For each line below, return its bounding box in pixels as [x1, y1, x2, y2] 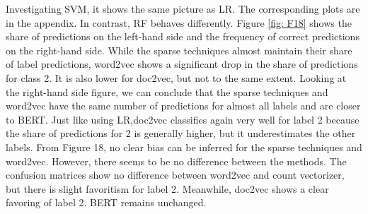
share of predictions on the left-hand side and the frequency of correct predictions [6, 29, 360, 44]
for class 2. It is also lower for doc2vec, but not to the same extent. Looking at [6, 70, 347, 85]
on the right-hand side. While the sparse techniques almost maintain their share [6, 42, 352, 57]
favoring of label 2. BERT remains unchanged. [6, 195, 207, 210]
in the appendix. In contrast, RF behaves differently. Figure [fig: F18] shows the [6, 15, 352, 30]
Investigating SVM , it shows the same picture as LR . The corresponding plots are [6, 1, 360, 16]
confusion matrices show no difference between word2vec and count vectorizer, [6, 167, 345, 182]
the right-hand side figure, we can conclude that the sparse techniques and [6, 84, 328, 99]
